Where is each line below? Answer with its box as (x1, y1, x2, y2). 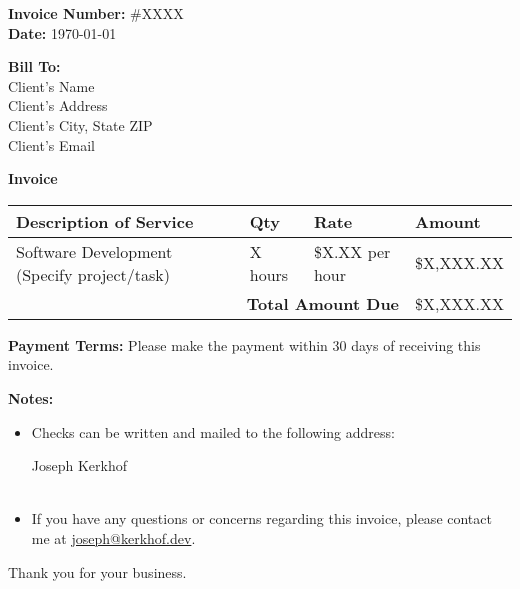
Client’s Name (8, 75, 95, 96)
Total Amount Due (246, 291, 400, 315)
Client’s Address (8, 95, 108, 116)
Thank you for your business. (8, 561, 187, 582)
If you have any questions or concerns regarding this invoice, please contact (31, 508, 492, 529)
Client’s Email (8, 134, 95, 155)
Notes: (8, 387, 54, 408)
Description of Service (16, 209, 194, 233)
